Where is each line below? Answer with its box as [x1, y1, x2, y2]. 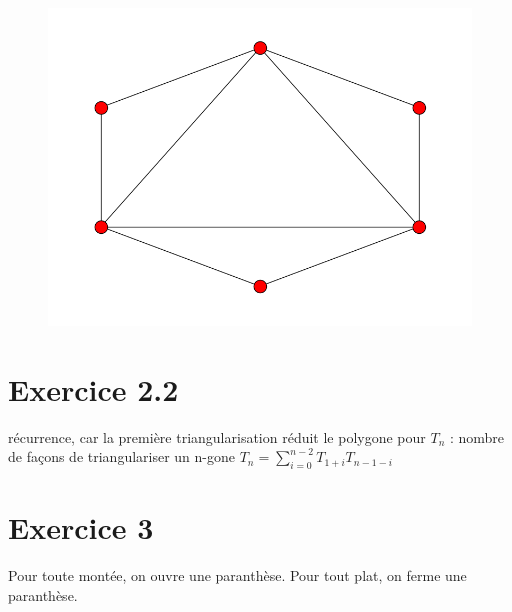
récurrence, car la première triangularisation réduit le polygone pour [8, 426, 426, 447]
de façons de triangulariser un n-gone [8, 446, 236, 467]
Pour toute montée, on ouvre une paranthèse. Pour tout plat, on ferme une [8, 565, 467, 586]
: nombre [449, 426, 505, 447]
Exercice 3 [8, 507, 154, 548]
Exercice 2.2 [8, 368, 179, 409]
